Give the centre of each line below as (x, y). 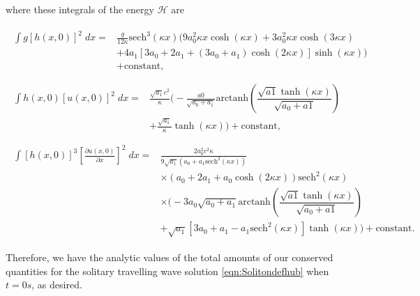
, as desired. (57, 285)
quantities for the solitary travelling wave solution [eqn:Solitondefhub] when (167, 271)
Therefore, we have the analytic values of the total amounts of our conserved (170, 257)
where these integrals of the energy (80, 9)
